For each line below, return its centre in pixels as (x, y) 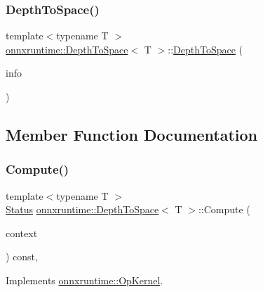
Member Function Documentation (132, 134)
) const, (22, 256)
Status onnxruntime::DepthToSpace (82, 209)
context (22, 233)
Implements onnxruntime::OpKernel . (85, 280)
